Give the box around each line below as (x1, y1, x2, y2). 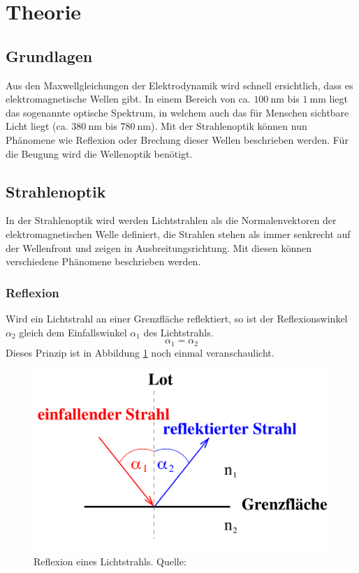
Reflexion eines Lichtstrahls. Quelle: (34, 554, 186, 569)
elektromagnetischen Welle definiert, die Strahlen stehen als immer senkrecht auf (6, 226, 351, 241)
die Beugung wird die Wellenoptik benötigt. (6, 146, 193, 161)
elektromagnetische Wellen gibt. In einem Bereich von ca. (6, 91, 251, 106)
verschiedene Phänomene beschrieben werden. (6, 254, 201, 269)
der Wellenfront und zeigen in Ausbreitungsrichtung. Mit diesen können (6, 240, 312, 255)
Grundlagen (6, 45, 93, 66)
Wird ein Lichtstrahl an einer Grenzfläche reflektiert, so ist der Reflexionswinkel (6, 311, 348, 325)
